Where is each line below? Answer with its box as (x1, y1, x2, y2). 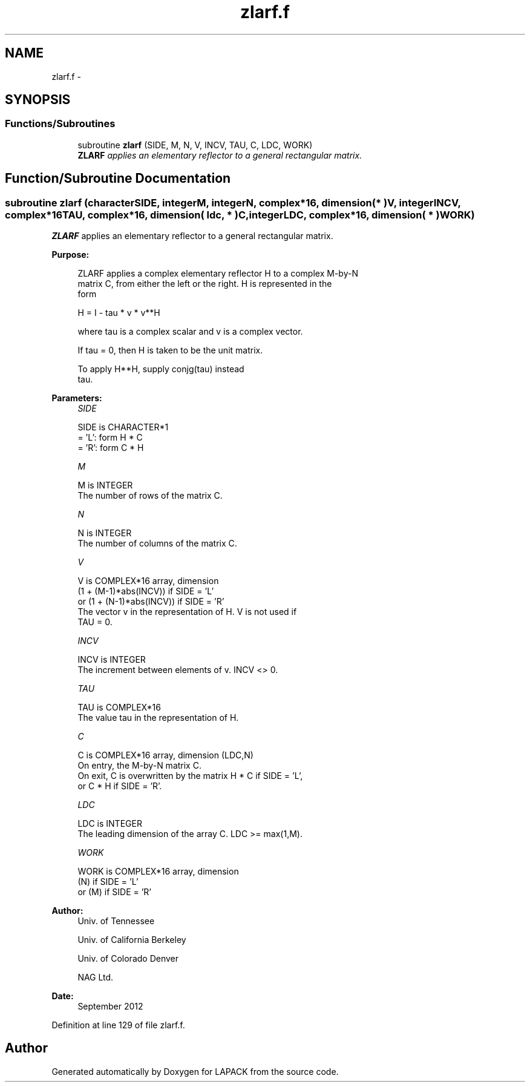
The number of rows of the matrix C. (77, 490, 223, 501)
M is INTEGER (77, 480, 133, 491)
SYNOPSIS (5, 92, 71, 108)
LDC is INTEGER (77, 818, 142, 829)
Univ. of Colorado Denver (77, 953, 179, 964)
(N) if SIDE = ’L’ (77, 876, 139, 887)
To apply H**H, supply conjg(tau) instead (77, 364, 244, 375)
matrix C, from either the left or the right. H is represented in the (77, 278, 332, 289)
